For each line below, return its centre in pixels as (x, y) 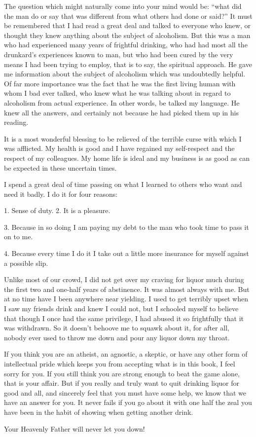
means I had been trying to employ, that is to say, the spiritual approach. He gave (128, 64)
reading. (16, 122)
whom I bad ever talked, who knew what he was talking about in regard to (117, 93)
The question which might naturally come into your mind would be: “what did (123, 6)
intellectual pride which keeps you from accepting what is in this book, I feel (120, 364)
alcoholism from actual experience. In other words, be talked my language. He (122, 102)
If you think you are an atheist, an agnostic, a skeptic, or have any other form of (126, 354)
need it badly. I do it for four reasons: (61, 194)
